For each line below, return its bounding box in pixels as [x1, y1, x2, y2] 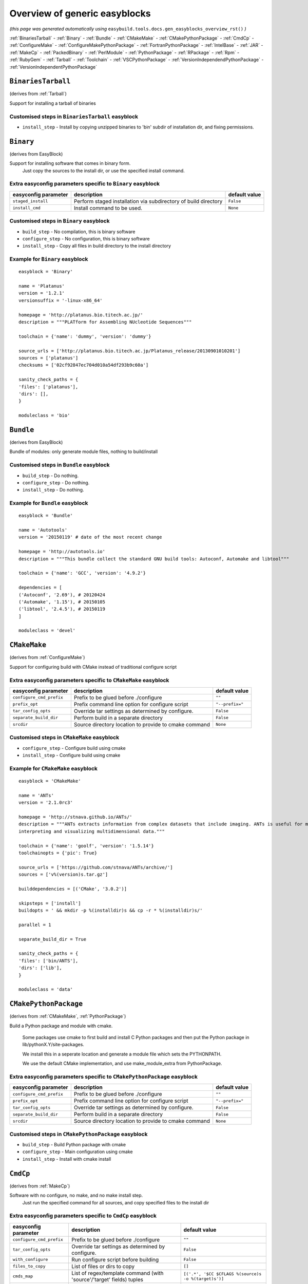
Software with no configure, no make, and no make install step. [9, 1192, 143, 1199]
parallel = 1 [18, 922, 51, 928]
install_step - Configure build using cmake [22, 752, 121, 759]
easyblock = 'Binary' [18, 269, 73, 275]
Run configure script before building [71, 1256, 159, 1263]
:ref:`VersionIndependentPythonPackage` [9, 64, 98, 70]
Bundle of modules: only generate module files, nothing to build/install [9, 448, 158, 455]
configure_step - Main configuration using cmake [22, 1148, 133, 1155]
